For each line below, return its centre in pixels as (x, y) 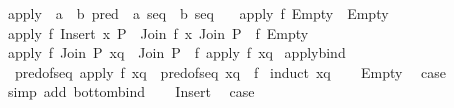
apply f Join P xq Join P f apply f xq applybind (176, 52)
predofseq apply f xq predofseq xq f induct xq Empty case (230, 71)
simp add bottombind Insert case (131, 91)
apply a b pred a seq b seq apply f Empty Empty (198, 13)
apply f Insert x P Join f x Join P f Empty (158, 32)
